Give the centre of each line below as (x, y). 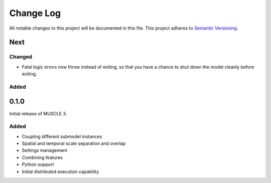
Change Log (35, 13)
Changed (21, 57)
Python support (38, 164)
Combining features (42, 157)
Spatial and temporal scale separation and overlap (74, 143)
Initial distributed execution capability (60, 171)
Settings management (45, 150)
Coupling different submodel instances (62, 136)
